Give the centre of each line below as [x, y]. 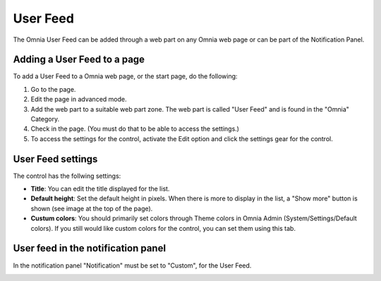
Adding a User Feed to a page [79, 60]
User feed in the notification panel [89, 248]
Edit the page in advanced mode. [79, 100]
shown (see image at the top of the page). [92, 208]
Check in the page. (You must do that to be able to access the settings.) [135, 129]
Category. [45, 119]
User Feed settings [55, 159]
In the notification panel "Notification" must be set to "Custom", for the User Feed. [132, 265]
